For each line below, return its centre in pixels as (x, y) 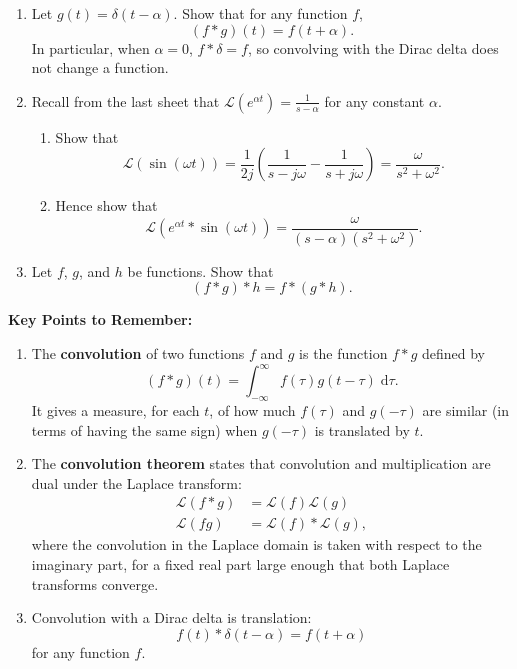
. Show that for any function (260, 13)
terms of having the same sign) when (144, 429)
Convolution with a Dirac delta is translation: (171, 617)
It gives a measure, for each (115, 409)
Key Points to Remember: (100, 319)
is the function (343, 353)
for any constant (374, 100)
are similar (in (466, 409)
